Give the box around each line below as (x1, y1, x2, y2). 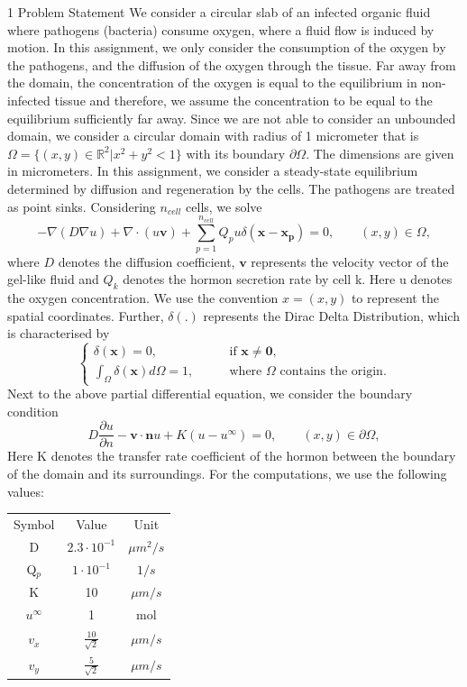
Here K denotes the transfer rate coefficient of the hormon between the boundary (7, 446, 456, 465)
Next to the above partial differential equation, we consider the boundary (7, 384, 413, 403)
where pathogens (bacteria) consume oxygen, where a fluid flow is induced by (7, 20, 435, 39)
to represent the (351, 289, 439, 307)
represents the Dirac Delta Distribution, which (203, 306, 460, 325)
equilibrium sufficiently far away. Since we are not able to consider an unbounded (7, 108, 456, 127)
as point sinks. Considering (7, 197, 156, 215)
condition (7, 401, 59, 420)
